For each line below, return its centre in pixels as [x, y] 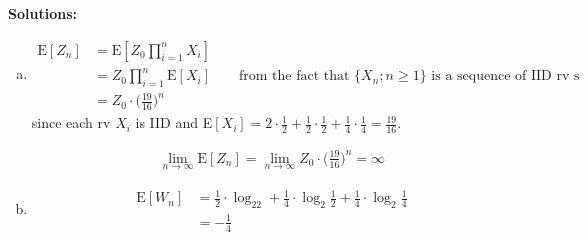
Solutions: [42, 13]
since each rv [71, 122]
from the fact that [294, 76]
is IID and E [174, 122]
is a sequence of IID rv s [505, 76]
